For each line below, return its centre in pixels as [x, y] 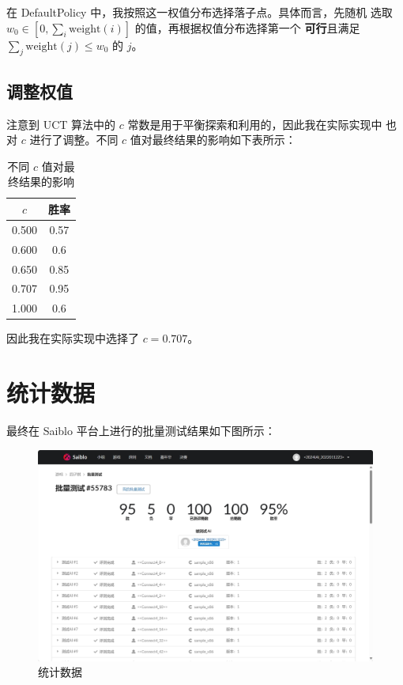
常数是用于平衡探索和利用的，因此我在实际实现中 [255, 124]
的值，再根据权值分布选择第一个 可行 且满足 [247, 27]
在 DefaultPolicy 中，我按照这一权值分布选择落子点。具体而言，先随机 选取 [200, 12]
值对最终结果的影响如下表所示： [213, 140]
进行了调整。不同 [74, 140]
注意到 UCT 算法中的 [61, 124]
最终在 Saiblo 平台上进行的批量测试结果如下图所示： [141, 430]
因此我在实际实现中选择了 [73, 338]
